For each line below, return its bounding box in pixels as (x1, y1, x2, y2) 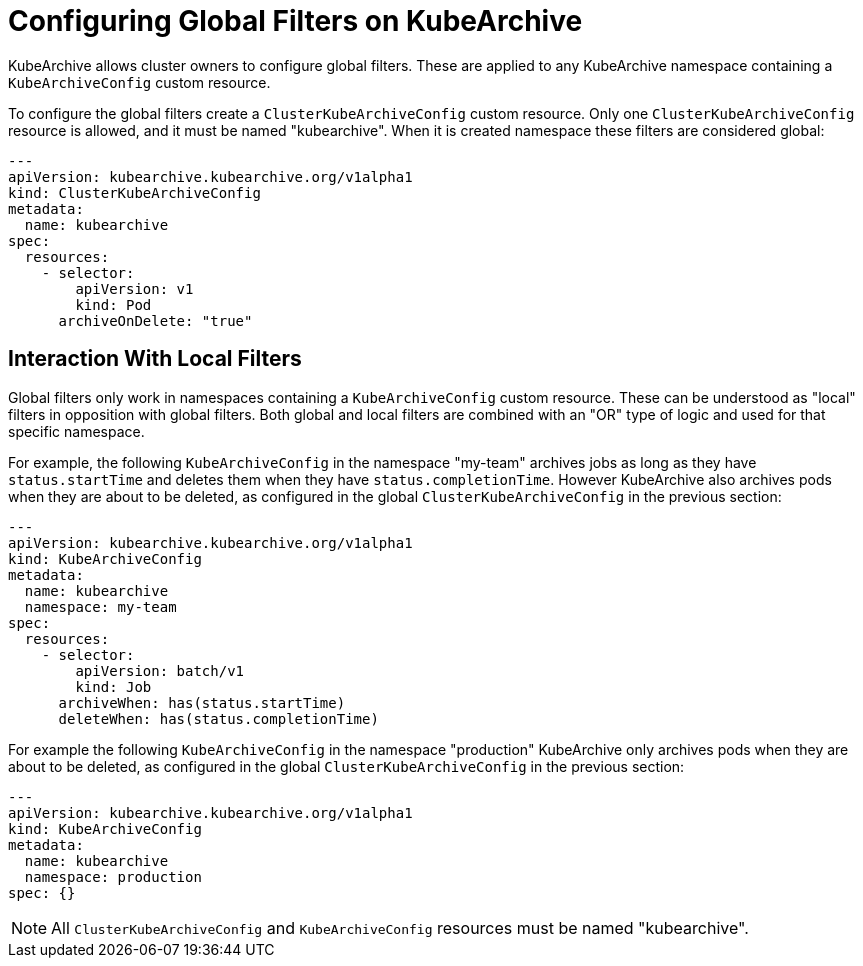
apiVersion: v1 (75, 280, 194, 297)
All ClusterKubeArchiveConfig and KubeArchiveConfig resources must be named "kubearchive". (51, 917, 749, 938)
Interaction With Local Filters (8, 346, 302, 372)
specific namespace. (8, 422, 145, 440)
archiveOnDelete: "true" (58, 312, 253, 329)
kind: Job (75, 678, 152, 695)
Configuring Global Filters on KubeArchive (8, 4, 583, 38)
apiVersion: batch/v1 (75, 662, 245, 679)
